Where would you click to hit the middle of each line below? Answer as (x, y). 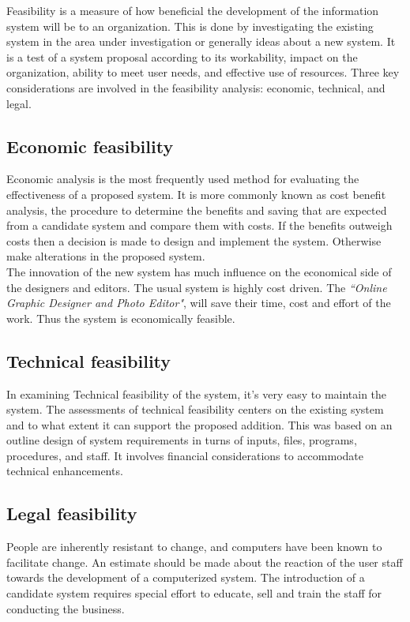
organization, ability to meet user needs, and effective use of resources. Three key (203, 72)
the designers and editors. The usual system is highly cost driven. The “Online (197, 287)
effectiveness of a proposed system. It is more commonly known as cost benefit (196, 194)
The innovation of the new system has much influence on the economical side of (199, 271)
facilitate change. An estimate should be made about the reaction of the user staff (205, 562)
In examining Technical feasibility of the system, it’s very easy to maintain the (197, 393)
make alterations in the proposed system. (106, 256)
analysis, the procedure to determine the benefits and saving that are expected (197, 210)
